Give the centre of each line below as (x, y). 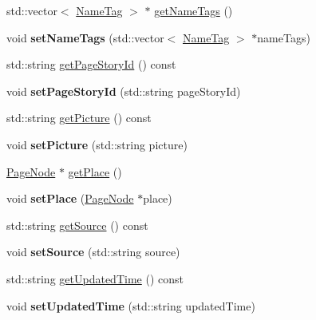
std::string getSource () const (77, 225)
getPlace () (95, 171)
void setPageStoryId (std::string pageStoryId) (124, 91)
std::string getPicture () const (79, 118)
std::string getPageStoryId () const (91, 64)
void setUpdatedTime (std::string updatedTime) (131, 305)
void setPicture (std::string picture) (97, 144)
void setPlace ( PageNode (70, 198)
